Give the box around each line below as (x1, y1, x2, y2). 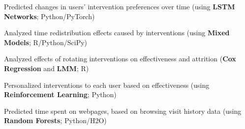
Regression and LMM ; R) (4, 63, 89, 73)
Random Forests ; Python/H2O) (4, 115, 107, 126)
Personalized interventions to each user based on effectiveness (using (4, 79, 210, 90)
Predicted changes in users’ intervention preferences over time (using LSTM (4, 1, 235, 11)
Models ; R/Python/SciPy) (4, 37, 87, 47)
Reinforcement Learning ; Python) (4, 89, 117, 100)
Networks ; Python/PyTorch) (4, 11, 95, 21)
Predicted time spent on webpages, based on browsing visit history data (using (4, 105, 242, 116)
